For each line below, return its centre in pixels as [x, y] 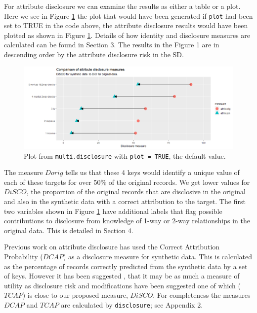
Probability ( [23, 256]
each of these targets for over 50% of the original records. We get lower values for [127, 182]
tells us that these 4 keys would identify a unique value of [152, 172]
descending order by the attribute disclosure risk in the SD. [94, 54]
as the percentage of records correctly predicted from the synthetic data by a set [126, 266]
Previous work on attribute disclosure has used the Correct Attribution [112, 247]
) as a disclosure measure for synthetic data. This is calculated [158, 256]
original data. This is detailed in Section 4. [69, 230]
